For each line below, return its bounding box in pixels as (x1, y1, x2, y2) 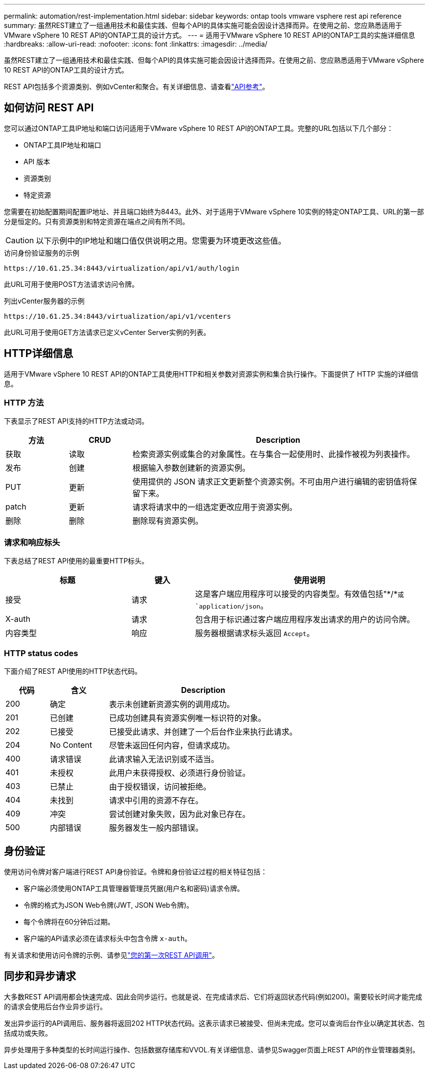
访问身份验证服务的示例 (4, 248, 79, 257)
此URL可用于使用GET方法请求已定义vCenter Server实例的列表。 (4, 328, 211, 336)
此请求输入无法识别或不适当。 (109, 754, 219, 764)
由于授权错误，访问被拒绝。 (109, 781, 211, 791)
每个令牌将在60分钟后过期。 (24, 917, 115, 926)
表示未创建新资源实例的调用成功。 (109, 699, 235, 709)
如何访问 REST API (4, 102, 94, 114)
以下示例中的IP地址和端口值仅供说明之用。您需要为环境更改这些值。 (36, 235, 286, 246)
